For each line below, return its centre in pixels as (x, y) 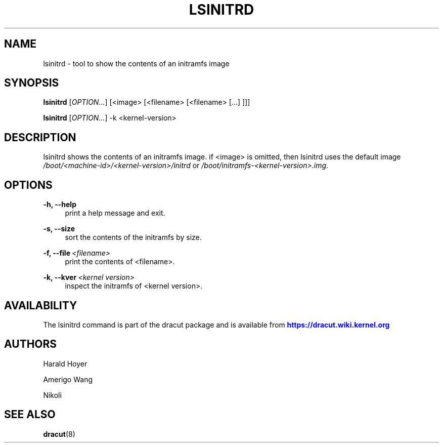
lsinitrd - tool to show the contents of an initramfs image (136, 63)
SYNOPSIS (32, 83)
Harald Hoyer (65, 363)
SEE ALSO (30, 415)
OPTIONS (28, 185)
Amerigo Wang (68, 379)
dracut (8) (59, 434)
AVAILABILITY (41, 305)
